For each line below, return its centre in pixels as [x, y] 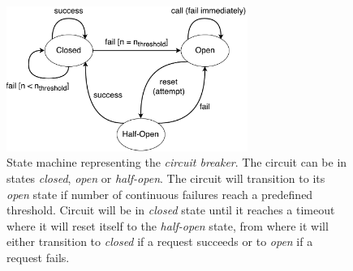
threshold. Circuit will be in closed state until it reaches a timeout [171, 210]
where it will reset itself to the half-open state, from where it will [168, 225]
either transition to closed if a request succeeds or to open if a [160, 241]
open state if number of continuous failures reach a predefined [160, 194]
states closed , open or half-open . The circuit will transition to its [166, 178]
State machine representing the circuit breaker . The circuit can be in [177, 162]
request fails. [38, 257]
